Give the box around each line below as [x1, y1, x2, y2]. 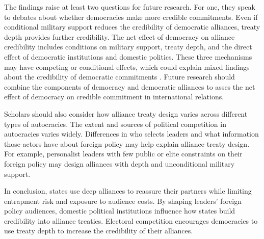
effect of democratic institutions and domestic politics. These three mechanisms [4, 51, 252, 62]
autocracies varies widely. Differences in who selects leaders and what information [4, 128, 259, 139]
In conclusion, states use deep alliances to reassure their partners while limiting [4, 185, 252, 196]
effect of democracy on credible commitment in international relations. [4, 91, 224, 102]
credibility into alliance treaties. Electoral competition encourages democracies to [4, 215, 258, 226]
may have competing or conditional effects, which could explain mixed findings [4, 61, 250, 72]
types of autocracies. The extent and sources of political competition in [4, 118, 226, 129]
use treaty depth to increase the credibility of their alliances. [4, 225, 193, 236]
